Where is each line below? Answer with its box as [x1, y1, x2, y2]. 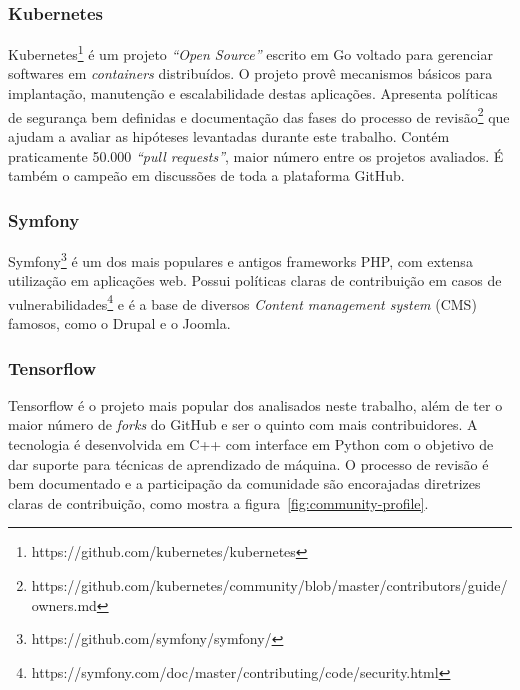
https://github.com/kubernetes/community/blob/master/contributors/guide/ [31, 574, 508, 595]
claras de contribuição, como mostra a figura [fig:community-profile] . [8, 492, 429, 513]
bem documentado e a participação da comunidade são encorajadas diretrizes [8, 473, 481, 494]
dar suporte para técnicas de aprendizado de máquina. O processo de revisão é [8, 453, 489, 474]
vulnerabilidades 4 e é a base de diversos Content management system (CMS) [8, 290, 477, 314]
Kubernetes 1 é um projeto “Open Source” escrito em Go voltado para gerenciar [8, 41, 493, 64]
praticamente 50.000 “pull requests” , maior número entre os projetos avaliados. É [8, 145, 504, 166]
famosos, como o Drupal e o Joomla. [8, 313, 231, 333]
